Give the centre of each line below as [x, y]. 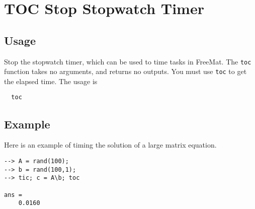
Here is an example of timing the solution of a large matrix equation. [110, 145]
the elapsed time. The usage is [51, 81]
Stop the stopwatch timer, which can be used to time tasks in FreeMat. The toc [128, 61]
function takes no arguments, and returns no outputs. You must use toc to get [125, 71]
